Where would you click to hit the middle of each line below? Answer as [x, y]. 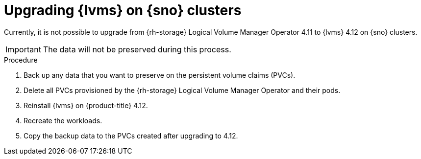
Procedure [21, 60]
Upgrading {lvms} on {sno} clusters [123, 10]
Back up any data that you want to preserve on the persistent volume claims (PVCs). [160, 75]
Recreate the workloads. [63, 120]
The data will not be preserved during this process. [137, 49]
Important [23, 49]
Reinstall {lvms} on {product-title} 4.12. [86, 105]
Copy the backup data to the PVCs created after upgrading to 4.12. [131, 136]
